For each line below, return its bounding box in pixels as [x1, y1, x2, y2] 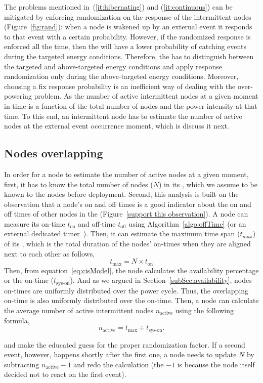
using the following [175, 305, 234, 315]
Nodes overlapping [4, 145, 103, 161]
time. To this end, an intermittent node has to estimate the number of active [4, 110, 242, 121]
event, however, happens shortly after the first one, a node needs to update [4, 349, 237, 360]
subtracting [4, 359, 39, 369]
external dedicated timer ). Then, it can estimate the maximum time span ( [4, 228, 240, 239]
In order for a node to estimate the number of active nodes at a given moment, [4, 168, 249, 179]
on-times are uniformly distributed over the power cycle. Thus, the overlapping [4, 285, 249, 295]
